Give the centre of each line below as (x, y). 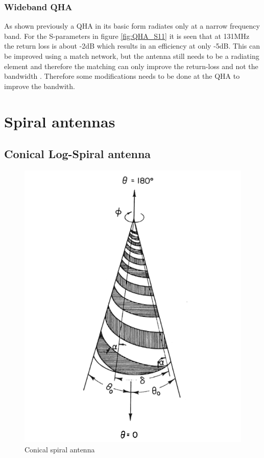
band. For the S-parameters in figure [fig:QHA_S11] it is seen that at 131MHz (127, 36)
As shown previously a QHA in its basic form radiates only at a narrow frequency (132, 26)
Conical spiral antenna (60, 449)
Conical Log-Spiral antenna (78, 154)
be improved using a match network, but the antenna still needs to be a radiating (132, 56)
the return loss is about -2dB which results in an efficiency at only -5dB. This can (132, 46)
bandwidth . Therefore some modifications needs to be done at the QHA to (122, 76)
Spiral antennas (60, 121)
